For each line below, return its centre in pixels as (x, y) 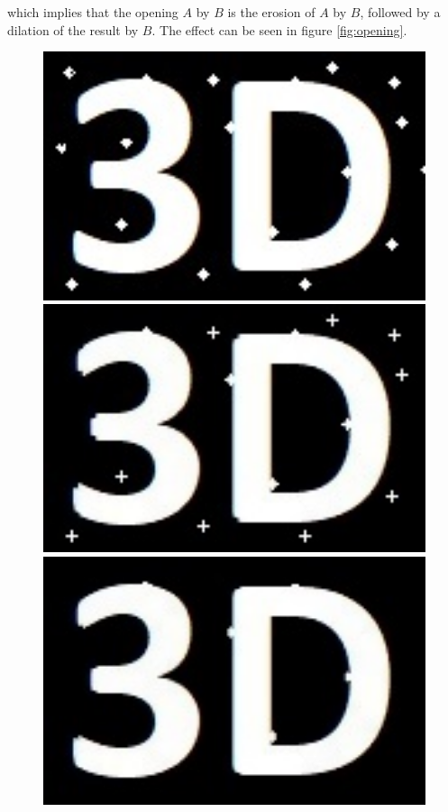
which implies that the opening (93, 12)
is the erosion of (271, 12)
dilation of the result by (73, 29)
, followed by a (400, 12)
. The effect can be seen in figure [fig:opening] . (279, 29)
